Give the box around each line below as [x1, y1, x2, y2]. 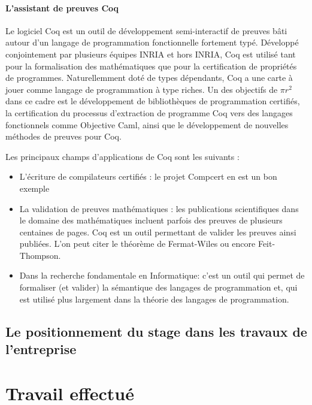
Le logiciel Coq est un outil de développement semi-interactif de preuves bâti [5, 24, 287, 37]
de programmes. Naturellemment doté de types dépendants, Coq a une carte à [5, 71, 293, 84]
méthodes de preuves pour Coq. [5, 130, 122, 143]
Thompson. [19, 249, 61, 261]
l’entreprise [5, 340, 77, 358]
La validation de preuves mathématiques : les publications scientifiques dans [19, 202, 299, 214]
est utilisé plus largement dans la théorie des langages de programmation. [19, 292, 289, 305]
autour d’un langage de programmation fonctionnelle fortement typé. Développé [5, 36, 299, 49]
